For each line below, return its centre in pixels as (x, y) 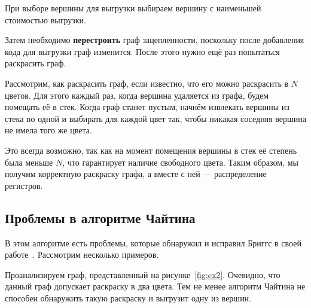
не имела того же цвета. (48, 130)
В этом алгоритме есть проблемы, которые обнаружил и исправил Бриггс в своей (153, 243)
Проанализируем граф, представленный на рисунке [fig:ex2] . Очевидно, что (143, 274)
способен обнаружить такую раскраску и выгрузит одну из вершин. (128, 298)
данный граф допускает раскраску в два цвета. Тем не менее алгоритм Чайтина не (155, 286)
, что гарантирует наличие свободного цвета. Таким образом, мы (180, 162)
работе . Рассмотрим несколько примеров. (82, 254)
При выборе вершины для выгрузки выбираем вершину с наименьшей (133, 8)
